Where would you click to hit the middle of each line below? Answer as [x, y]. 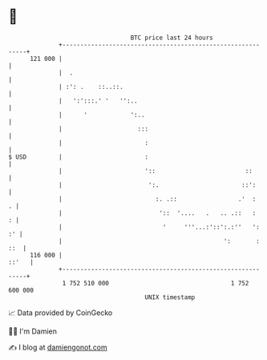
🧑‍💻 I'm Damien [33, 331]
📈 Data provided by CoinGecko [61, 313]
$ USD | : [79, 157]
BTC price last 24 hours [172, 38]
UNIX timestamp [170, 297]
